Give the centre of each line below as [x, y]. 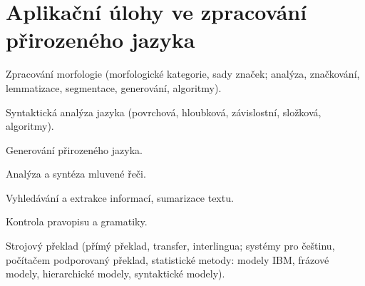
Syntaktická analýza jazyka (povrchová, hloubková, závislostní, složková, [164, 112]
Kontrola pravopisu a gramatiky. [77, 221]
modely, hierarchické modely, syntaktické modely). [115, 274]
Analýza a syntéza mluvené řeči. [76, 174]
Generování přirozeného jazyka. [74, 149]
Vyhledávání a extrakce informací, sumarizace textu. [120, 197]
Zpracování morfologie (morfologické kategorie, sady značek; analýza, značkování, [183, 74]
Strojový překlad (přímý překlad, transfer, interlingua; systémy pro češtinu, [170, 246]
